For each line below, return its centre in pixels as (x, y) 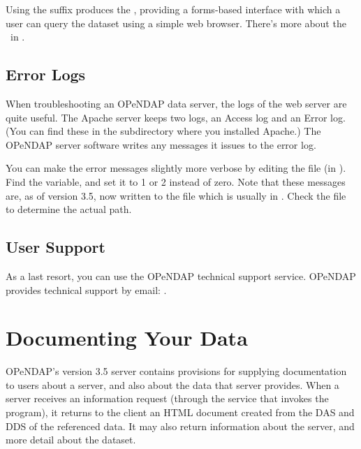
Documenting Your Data (127, 338)
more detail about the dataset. (71, 440)
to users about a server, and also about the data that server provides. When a (172, 384)
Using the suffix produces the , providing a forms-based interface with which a (173, 9)
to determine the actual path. (69, 209)
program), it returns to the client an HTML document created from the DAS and (180, 412)
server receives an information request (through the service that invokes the (167, 398)
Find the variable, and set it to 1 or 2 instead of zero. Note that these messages (176, 181)
